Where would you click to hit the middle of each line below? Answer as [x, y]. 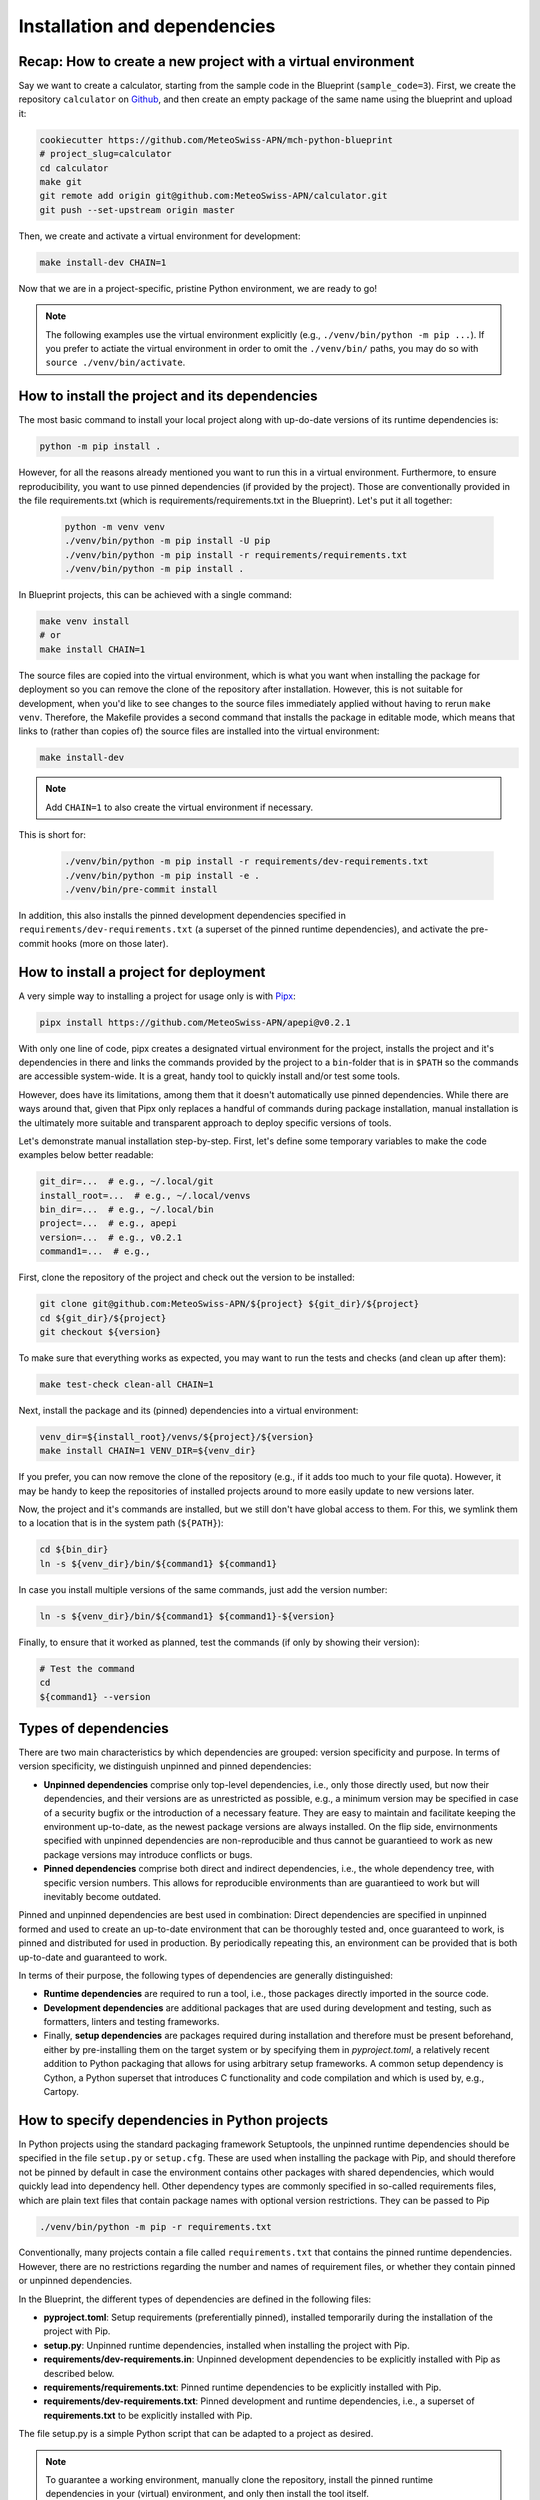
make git [61, 181]
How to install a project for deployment [142, 971]
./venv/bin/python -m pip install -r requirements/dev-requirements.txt [246, 861]
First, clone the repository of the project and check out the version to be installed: [186, 1277]
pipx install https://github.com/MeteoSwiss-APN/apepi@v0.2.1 [195, 1022]
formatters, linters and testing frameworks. [131, 2022]
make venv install [84, 621]
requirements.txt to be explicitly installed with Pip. [148, 2415]
